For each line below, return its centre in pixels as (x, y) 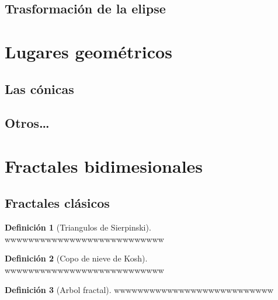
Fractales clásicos (57, 203)
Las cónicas (39, 88)
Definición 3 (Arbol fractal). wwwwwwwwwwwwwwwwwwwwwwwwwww (139, 289)
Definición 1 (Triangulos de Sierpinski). (78, 227)
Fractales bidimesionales (104, 165)
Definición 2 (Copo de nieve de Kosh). (76, 258)
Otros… (27, 123)
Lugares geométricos (88, 51)
